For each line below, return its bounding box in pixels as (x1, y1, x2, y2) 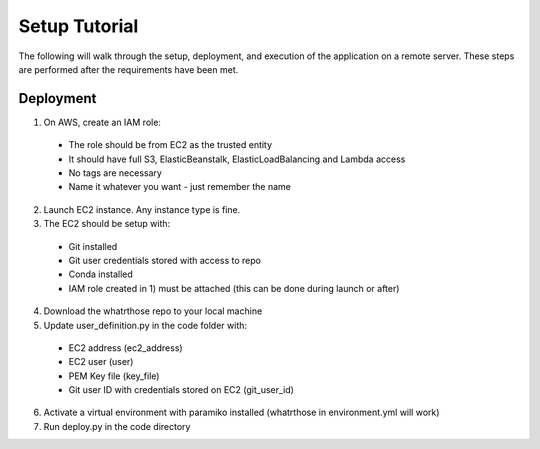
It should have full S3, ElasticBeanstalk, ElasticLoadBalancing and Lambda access (68, 153, 406, 165)
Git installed (68, 240, 118, 252)
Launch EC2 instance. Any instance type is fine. (43, 203, 241, 215)
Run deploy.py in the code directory (43, 420, 191, 432)
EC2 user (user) (68, 356, 134, 368)
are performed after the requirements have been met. (18, 63, 239, 75)
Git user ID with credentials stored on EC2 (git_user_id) (68, 384, 295, 396)
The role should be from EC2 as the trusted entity (68, 139, 273, 151)
